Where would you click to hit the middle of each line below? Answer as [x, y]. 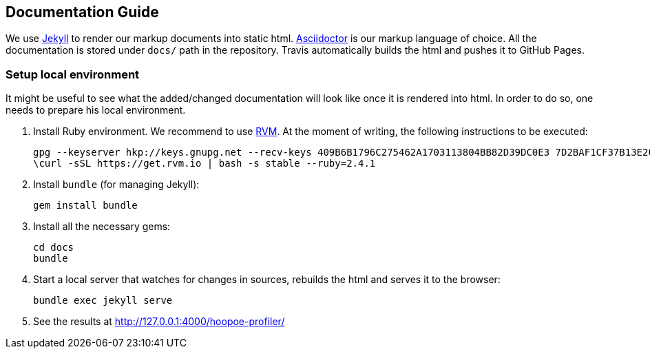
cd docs [54, 248]
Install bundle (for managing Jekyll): [116, 185]
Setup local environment [73, 74]
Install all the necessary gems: [102, 227]
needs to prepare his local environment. [96, 110]
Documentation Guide [82, 12]
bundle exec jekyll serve [103, 301]
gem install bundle [85, 206]
